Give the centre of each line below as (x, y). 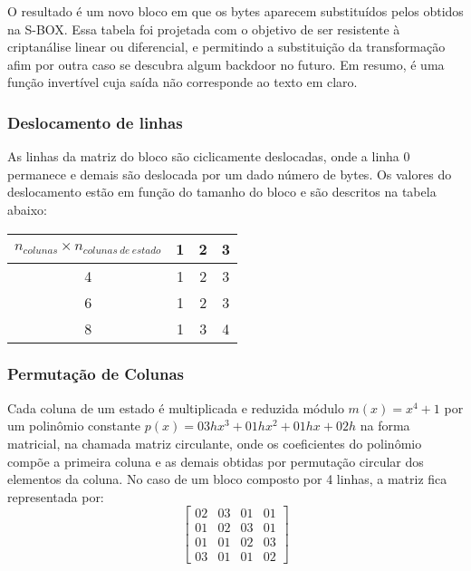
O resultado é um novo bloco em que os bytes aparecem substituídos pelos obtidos (235, 11)
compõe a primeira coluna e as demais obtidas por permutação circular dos (216, 461)
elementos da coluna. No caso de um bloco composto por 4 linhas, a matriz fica (227, 479)
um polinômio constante (74, 426)
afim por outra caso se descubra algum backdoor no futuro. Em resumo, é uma (226, 64)
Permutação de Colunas (96, 374)
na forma (385, 426)
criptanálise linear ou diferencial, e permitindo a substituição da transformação (226, 47)
